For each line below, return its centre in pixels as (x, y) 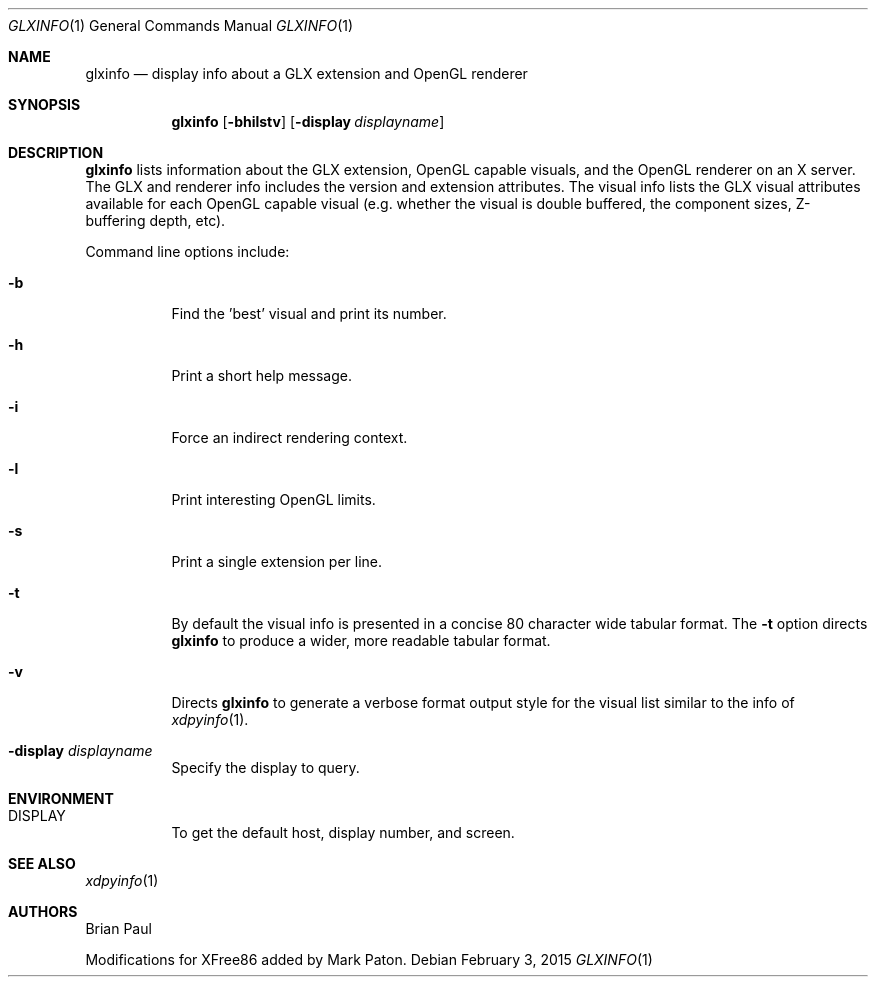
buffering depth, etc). (155, 220)
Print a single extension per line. (277, 561)
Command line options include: (187, 251)
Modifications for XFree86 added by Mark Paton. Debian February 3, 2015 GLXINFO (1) (369, 959)
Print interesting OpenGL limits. (273, 499)
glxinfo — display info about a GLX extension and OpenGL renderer (306, 73)
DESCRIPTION (56, 152)
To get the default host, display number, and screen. (343, 832)
